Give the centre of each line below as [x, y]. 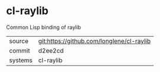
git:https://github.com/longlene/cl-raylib [95, 41]
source [19, 41]
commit [20, 50]
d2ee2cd [51, 50]
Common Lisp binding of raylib [44, 27]
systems [21, 60]
